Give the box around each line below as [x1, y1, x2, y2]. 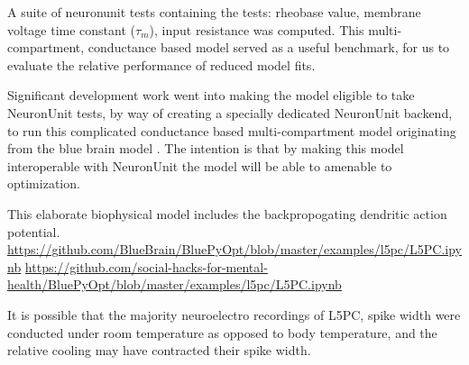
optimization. [7, 174, 80, 193]
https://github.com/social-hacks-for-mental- [24, 257, 268, 276]
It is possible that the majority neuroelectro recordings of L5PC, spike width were [7, 305, 461, 324]
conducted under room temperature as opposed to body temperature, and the [7, 323, 437, 342]
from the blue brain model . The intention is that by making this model [7, 139, 404, 158]
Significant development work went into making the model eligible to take [7, 86, 415, 105]
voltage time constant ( [7, 20, 136, 39]
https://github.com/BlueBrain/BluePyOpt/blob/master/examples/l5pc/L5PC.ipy [7, 240, 462, 259]
